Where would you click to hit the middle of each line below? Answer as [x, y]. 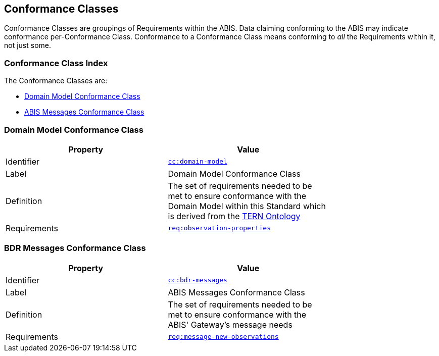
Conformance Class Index [56, 63]
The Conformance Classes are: [56, 81]
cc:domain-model [198, 162]
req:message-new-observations [223, 337]
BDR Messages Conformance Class [75, 248]
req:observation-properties [219, 228]
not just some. [28, 45]
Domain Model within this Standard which [247, 206]
